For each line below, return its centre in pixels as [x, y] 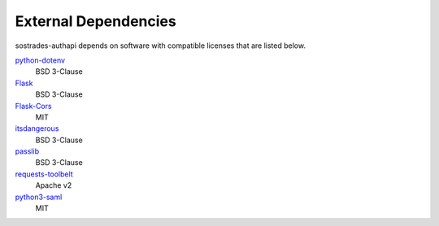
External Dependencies [96, 21]
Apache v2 [54, 185]
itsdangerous [37, 128]
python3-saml [39, 197]
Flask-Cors [33, 106]
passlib [27, 151]
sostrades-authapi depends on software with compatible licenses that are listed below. [161, 46]
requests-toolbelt [44, 174]
